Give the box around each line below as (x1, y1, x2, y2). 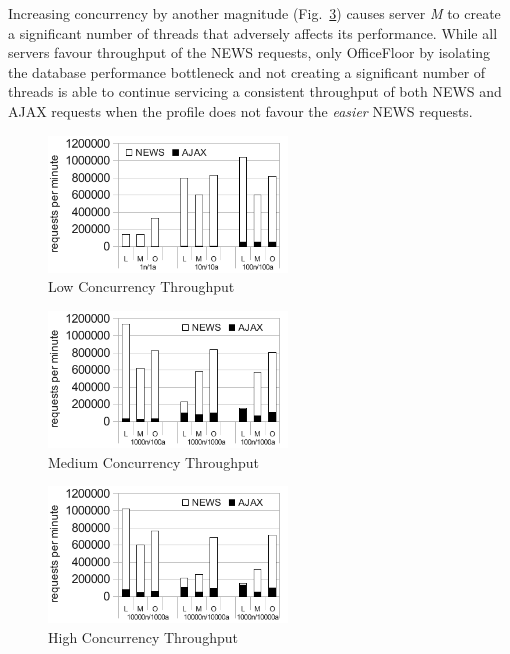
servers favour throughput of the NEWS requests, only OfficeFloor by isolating (8, 42, 491, 63)
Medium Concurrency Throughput (48, 451, 259, 472)
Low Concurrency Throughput (48, 276, 235, 297)
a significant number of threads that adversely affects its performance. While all (8, 22, 498, 43)
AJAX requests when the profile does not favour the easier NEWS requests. (8, 100, 473, 121)
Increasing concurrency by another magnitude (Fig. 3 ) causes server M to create (8, 3, 501, 23)
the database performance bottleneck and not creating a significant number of (8, 61, 486, 82)
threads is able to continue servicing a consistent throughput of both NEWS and (8, 81, 502, 102)
